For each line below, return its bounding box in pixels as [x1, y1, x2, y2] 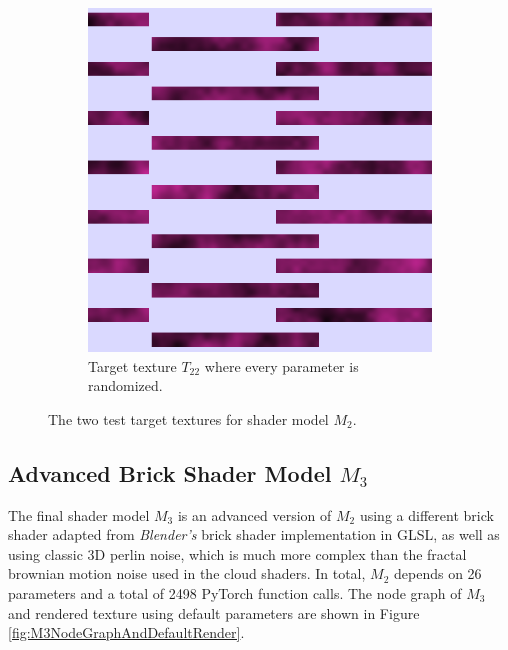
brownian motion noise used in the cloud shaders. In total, [8, 563, 366, 584]
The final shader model [8, 504, 150, 525]
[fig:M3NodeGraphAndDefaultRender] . [8, 622, 245, 643]
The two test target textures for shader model [48, 408, 329, 429]
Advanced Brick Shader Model [8, 457, 332, 488]
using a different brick [359, 504, 494, 525]
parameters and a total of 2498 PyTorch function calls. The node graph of [8, 582, 462, 603]
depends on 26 [394, 563, 482, 584]
